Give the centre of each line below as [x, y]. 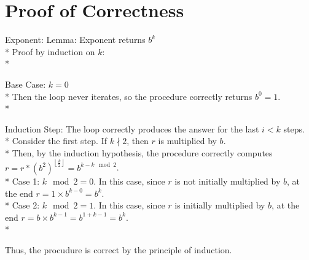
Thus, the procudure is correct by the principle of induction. [119, 249]
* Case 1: [22, 181]
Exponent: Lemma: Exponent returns [75, 40]
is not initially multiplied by [228, 181]
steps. [294, 128]
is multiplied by [187, 141]
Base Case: [25, 84]
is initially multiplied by [220, 205]
